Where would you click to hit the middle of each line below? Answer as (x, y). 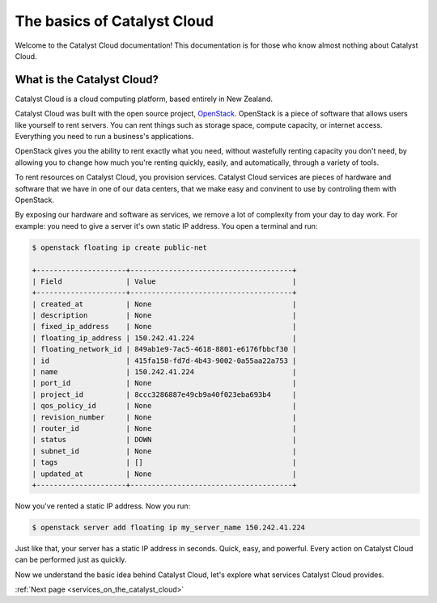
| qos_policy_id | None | (164, 406)
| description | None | (164, 316)
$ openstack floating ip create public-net (120, 247)
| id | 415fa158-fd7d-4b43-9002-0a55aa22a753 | (164, 361)
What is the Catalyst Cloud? (87, 80)
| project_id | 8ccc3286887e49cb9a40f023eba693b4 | (164, 394)
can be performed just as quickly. (71, 560)
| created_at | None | (164, 304)
